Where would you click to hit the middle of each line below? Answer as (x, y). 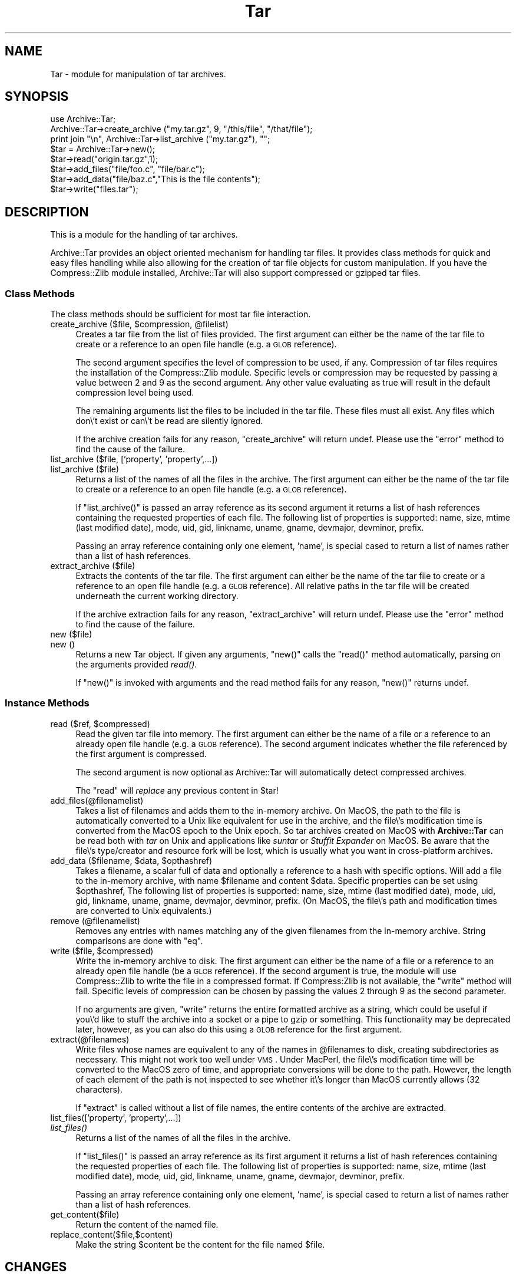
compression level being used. (135, 393)
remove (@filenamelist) (95, 920)
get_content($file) (85, 1214)
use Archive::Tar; (83, 119)
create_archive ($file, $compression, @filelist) (139, 324)
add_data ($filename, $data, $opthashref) (131, 860)
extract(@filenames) (90, 1039)
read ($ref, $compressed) (100, 723)
